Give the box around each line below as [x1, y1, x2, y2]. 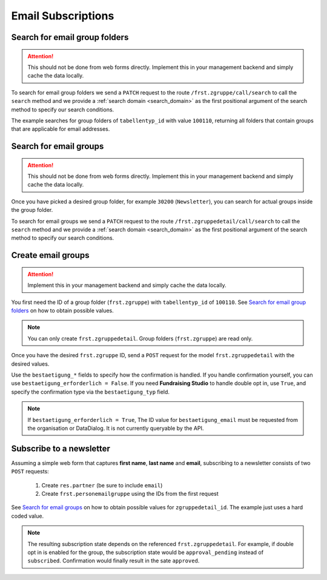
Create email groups [11, 250, 90, 260]
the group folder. [11, 206, 53, 214]
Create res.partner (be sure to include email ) [41, 481, 163, 489]
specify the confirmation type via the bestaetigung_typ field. [11, 388, 170, 395]
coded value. [11, 512, 44, 519]
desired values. [11, 360, 50, 367]
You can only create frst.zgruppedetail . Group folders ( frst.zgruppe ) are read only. [27, 335, 253, 342]
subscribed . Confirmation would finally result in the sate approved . [27, 557, 200, 564]
